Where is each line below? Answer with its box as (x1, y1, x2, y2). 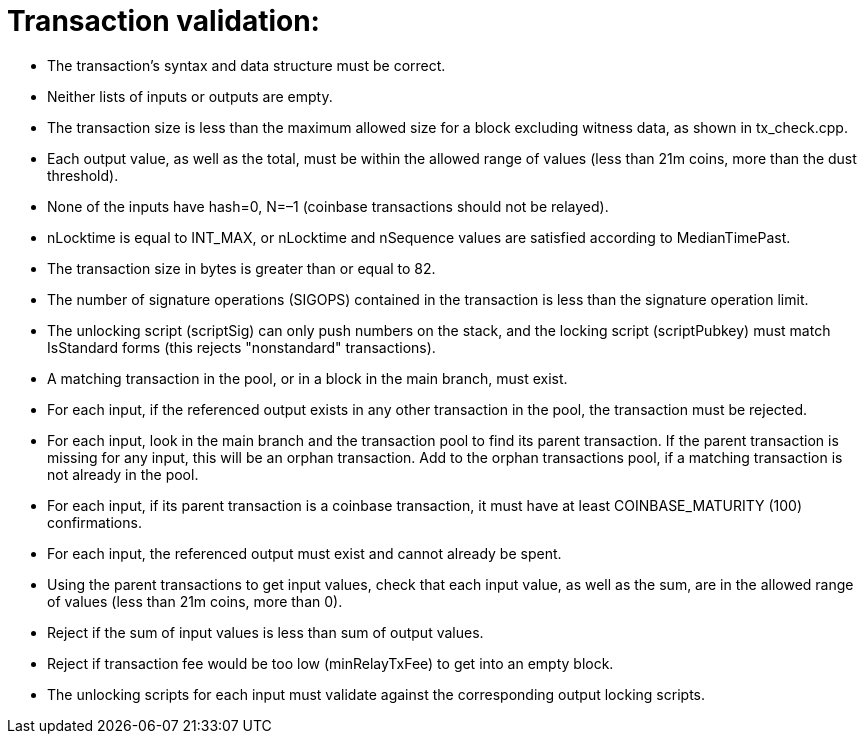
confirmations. (47, 513, 142, 531)
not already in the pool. (47, 465, 199, 483)
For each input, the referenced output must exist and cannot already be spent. (47, 544, 562, 562)
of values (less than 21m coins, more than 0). (47, 592, 343, 610)
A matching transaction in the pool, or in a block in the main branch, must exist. (47, 369, 568, 387)
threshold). (47, 166, 119, 184)
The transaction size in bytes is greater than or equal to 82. (47, 259, 436, 277)
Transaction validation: (7, 4, 320, 38)
